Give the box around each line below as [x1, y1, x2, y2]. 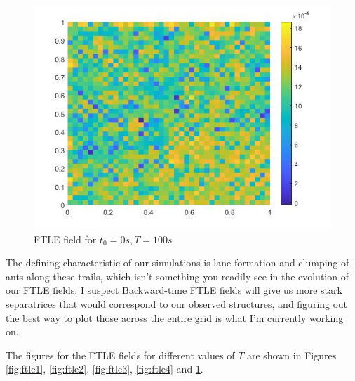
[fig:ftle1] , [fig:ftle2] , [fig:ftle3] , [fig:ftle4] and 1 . [6, 361, 203, 376]
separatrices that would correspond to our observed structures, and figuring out [6, 296, 347, 311]
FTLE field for [34, 231, 97, 246]
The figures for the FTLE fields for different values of [6, 347, 235, 362]
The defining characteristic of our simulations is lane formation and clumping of [6, 255, 349, 270]
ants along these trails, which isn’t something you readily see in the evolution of [6, 269, 349, 283]
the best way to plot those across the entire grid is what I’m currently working [6, 310, 344, 325]
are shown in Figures [246, 347, 337, 362]
